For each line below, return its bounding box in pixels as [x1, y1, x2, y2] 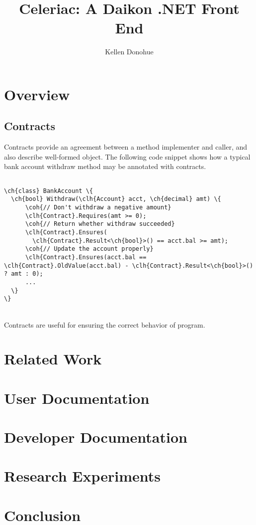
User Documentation [4, 387, 150, 408]
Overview [4, 84, 70, 104]
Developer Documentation [4, 427, 187, 447]
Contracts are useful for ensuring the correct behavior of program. [4, 319, 205, 330]
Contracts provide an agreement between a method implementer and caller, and [4, 142, 248, 152]
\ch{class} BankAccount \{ [4, 187, 93, 194]
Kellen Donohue [105, 46, 154, 57]
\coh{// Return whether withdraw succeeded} [25, 220, 175, 228]
